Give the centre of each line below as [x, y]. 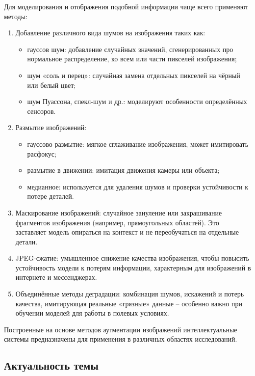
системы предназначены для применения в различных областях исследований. [121, 339]
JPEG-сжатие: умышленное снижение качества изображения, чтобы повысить [132, 258]
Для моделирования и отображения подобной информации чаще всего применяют [126, 6]
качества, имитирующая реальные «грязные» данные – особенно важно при [129, 303]
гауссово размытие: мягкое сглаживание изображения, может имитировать [138, 144]
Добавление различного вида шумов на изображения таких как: [110, 33]
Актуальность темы [51, 365]
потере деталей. [51, 196]
